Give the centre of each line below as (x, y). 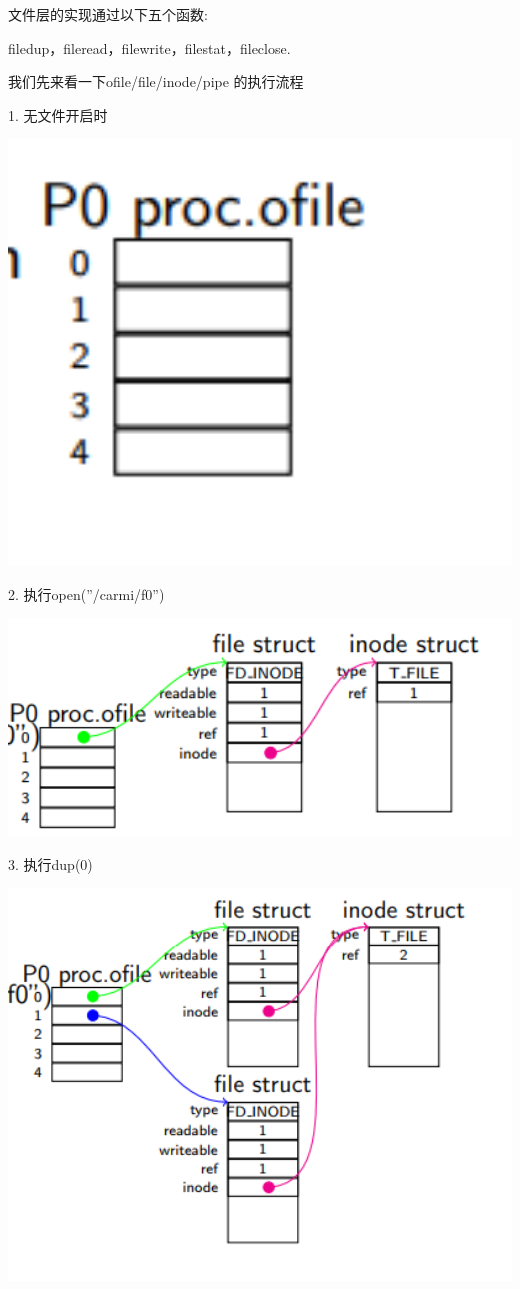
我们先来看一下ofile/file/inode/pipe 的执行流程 (156, 81)
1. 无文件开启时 (58, 114)
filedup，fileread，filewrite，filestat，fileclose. (149, 47)
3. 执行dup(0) (50, 863)
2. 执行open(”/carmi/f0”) (86, 593)
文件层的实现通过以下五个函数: (108, 14)
